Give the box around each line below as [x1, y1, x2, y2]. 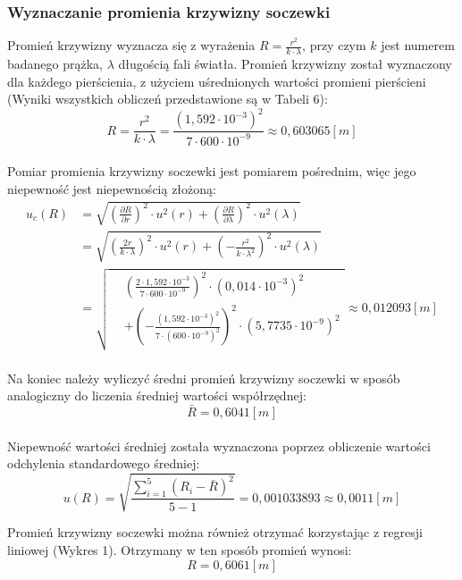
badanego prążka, [7, 55, 104, 73]
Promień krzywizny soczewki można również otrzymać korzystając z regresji [7, 523, 423, 542]
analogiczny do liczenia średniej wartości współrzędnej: [7, 386, 307, 405]
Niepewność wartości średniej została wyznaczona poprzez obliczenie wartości [7, 436, 431, 455]
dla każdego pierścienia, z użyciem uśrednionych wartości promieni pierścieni [7, 71, 426, 90]
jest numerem [381, 36, 455, 55]
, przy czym [302, 36, 366, 55]
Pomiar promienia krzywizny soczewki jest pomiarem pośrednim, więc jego [7, 162, 416, 181]
